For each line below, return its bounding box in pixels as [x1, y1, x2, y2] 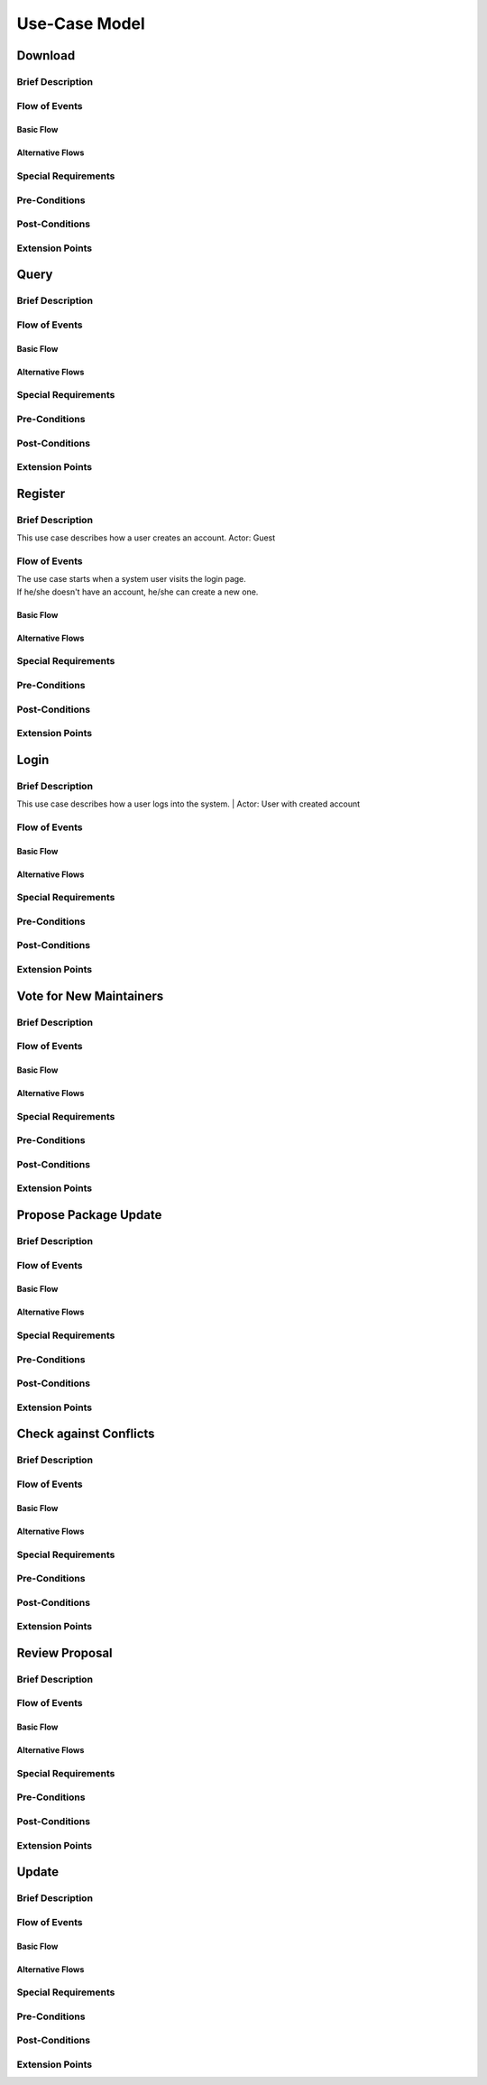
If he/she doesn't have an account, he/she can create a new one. [16, 586, 259, 597]
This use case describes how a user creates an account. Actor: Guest [16, 532, 276, 543]
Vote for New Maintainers [16, 988, 164, 1003]
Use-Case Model [16, 14, 146, 33]
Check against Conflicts [16, 1426, 155, 1442]
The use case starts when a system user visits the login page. [16, 574, 247, 585]
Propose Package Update [16, 1207, 162, 1222]
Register [16, 485, 66, 501]
